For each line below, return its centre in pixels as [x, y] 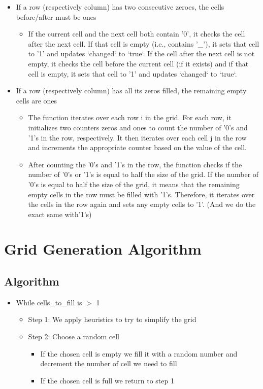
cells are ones [37, 100]
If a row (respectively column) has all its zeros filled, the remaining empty [131, 91]
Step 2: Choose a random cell [74, 337]
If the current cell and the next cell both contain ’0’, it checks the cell [137, 34]
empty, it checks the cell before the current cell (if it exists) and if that [138, 63]
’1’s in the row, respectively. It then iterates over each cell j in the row [137, 137]
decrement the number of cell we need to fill [109, 363]
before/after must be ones [56, 16]
